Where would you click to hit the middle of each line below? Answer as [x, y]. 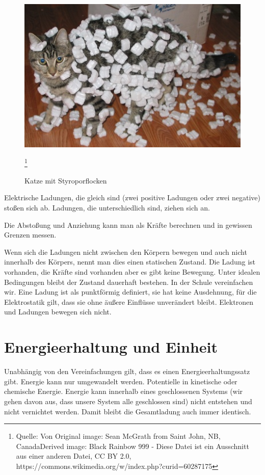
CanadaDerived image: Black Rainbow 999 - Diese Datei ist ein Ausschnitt [132, 446]
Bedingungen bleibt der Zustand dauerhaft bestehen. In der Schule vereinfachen [129, 282]
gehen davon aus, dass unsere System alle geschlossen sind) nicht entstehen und [128, 401]
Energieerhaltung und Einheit [111, 347]
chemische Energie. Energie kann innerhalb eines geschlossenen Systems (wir [124, 391]
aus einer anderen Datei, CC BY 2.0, [74, 456]
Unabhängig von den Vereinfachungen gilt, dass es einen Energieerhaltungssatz [127, 371]
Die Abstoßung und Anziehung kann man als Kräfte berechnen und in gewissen [128, 225]
